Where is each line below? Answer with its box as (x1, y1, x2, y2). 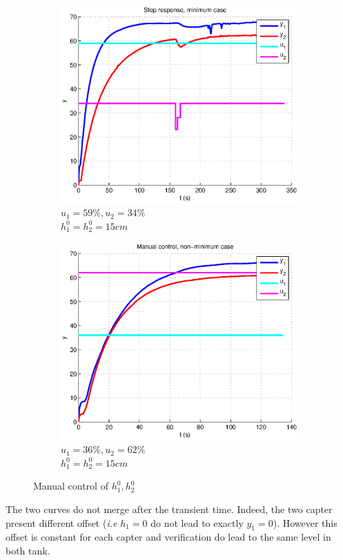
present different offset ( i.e (6, 515, 117, 530)
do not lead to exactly (150, 515, 244, 530)
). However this (273, 515, 337, 530)
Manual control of (33, 479, 108, 493)
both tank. (6, 543, 50, 557)
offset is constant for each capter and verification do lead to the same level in (6, 530, 331, 544)
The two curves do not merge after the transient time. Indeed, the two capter (6, 501, 333, 516)
